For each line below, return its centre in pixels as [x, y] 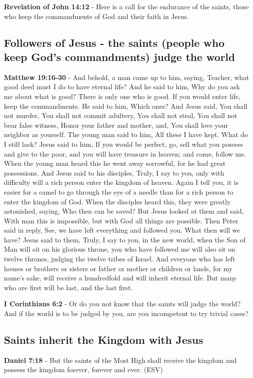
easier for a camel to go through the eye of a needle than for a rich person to [119, 191]
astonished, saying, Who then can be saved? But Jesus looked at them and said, [124, 211]
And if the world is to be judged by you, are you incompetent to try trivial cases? [126, 313]
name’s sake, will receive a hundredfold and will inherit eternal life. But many [120, 278]
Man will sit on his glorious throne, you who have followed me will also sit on [120, 249]
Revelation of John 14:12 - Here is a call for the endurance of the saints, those [126, 6]
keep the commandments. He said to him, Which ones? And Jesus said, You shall [126, 106]
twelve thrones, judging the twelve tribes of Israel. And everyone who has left [120, 259]
